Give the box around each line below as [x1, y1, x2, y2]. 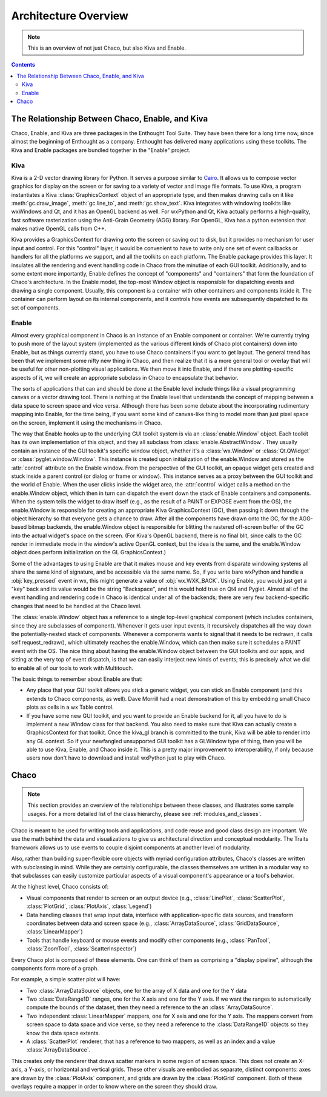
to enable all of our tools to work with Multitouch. [11, 664, 134, 672]
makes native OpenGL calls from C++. [11, 225, 107, 233]
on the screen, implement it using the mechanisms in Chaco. [11, 419, 162, 426]
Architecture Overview [11, 9, 128, 22]
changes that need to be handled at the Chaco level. [11, 602, 142, 609]
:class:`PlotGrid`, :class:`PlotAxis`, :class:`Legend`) [26, 903, 152, 910]
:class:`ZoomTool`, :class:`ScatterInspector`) [26, 945, 137, 952]
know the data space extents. [26, 1029, 100, 1036]
